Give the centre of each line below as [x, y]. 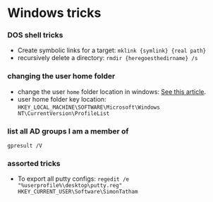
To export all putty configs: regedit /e [73, 179]
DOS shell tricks [35, 35]
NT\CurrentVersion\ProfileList [63, 113]
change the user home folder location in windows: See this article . [112, 91]
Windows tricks [54, 13]
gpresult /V [25, 146]
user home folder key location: [62, 99]
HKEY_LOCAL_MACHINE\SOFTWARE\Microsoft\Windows [89, 107]
